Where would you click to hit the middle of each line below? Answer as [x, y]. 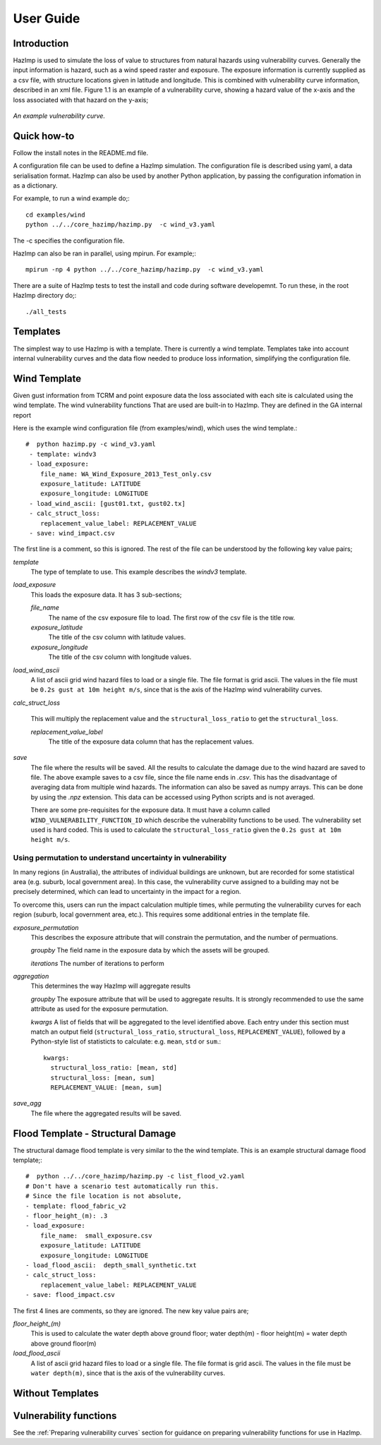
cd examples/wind [55, 214]
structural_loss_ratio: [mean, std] [114, 1068]
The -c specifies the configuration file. [69, 241]
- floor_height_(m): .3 [67, 1216]
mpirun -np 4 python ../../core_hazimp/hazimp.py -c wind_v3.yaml [145, 270]
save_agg [27, 1104]
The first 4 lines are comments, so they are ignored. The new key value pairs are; [131, 1311]
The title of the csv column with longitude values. [120, 657]
